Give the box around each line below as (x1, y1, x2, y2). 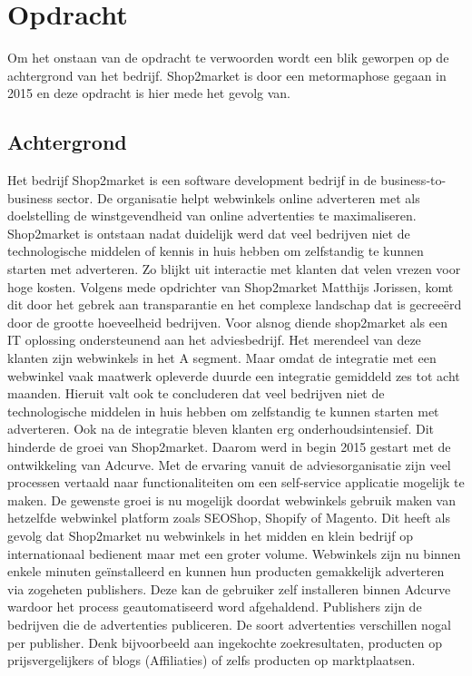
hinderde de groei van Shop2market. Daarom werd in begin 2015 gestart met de (7, 437, 451, 456)
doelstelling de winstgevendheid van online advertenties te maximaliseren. (7, 206, 417, 225)
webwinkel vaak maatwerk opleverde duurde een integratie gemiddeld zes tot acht (7, 366, 460, 385)
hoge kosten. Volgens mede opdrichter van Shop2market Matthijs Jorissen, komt (7, 277, 454, 296)
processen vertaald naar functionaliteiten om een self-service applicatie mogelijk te (7, 473, 465, 492)
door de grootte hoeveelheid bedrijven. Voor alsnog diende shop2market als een (7, 312, 447, 331)
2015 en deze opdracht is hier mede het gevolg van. (7, 83, 291, 103)
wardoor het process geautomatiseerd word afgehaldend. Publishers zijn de (7, 597, 422, 616)
